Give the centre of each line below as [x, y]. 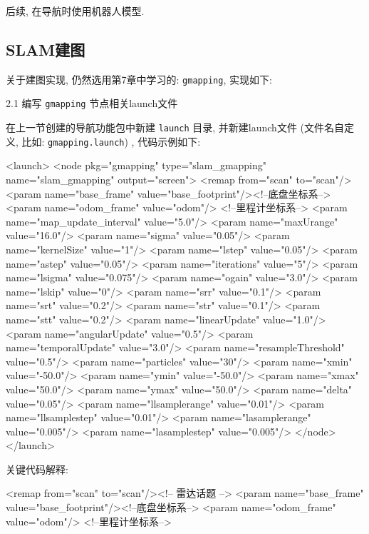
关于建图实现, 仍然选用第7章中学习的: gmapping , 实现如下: [139, 79]
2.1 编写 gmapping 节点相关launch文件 [92, 103]
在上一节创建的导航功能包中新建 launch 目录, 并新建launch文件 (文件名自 [175, 127]
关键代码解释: [37, 469]
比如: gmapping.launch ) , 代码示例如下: [111, 141]
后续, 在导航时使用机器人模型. [75, 11]
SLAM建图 [46, 49]
